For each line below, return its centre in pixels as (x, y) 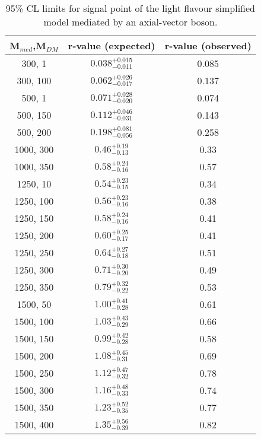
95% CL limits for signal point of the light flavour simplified (130, 8)
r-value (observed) (208, 45)
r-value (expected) (112, 45)
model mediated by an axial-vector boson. (130, 22)
